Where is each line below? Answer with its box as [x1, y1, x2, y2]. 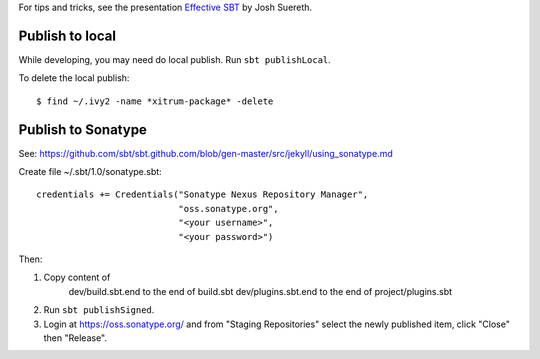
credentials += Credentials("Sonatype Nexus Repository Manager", [36, 189, 369, 200]
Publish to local [18, 27, 117, 44]
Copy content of [43, 271, 111, 284]
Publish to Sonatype [18, 121, 147, 138]
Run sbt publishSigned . [43, 304, 155, 316]
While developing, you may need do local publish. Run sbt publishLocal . [18, 53, 332, 65]
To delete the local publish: [18, 72, 130, 84]
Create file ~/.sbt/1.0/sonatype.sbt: [18, 165, 162, 177]
